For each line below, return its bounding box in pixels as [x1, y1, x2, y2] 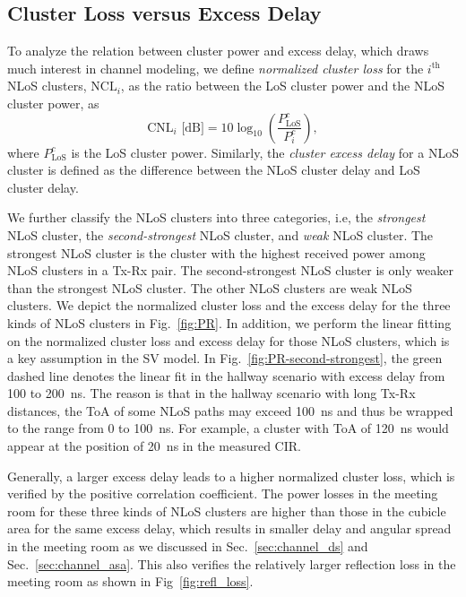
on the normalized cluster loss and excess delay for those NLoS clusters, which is [7, 331, 450, 350]
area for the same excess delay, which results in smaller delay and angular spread [7, 519, 452, 538]
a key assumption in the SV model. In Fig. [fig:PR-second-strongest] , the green [7, 349, 443, 368]
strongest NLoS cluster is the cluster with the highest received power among [7, 243, 426, 262]
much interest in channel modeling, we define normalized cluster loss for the [7, 58, 424, 77]
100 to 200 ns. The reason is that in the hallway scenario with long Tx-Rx [7, 384, 416, 402]
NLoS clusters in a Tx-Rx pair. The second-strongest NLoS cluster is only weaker [7, 261, 453, 280]
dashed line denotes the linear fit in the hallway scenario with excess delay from [7, 366, 445, 385]
